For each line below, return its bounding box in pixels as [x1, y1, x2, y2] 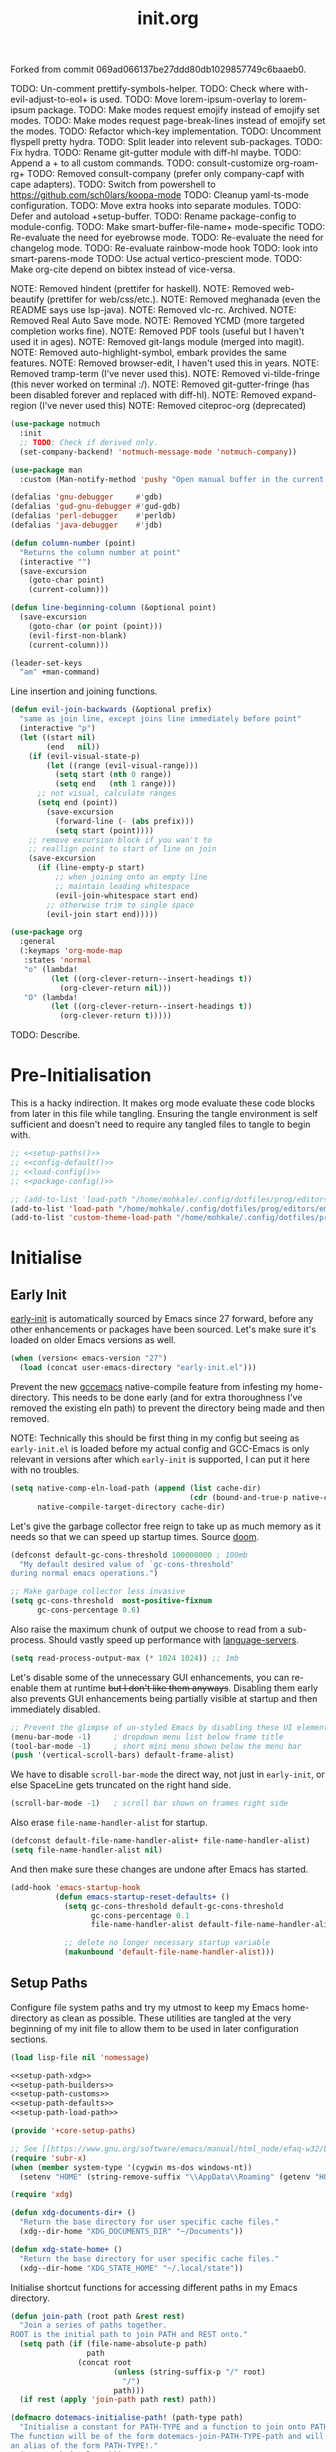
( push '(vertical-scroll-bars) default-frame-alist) [10, 1750, 235, 1761]
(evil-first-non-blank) [28, 630, 128, 641]
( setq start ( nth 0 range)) [54, 770, 172, 780]
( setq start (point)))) [54, 825, 155, 836]
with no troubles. [10, 1464, 80, 1476]
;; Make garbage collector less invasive [10, 1587, 186, 1597]
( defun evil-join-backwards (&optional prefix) [10, 705, 213, 715]
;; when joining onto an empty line [54, 872, 208, 882]
